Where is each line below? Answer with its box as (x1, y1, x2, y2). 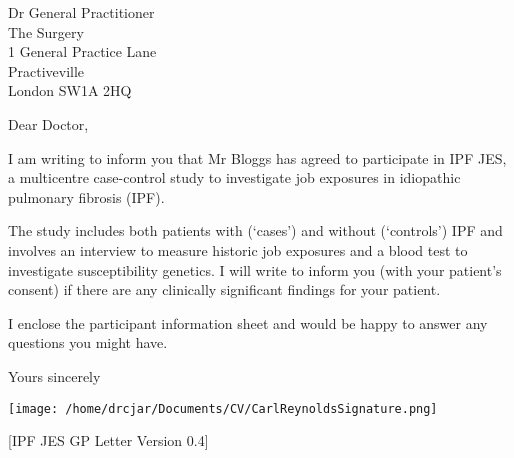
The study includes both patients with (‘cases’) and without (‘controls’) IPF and (8, 220, 503, 241)
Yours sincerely (8, 365, 101, 386)
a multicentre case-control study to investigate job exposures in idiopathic (8, 167, 461, 188)
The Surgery (8, 21, 84, 42)
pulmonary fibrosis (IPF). (8, 186, 165, 207)
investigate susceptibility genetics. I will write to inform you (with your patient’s (8, 259, 502, 280)
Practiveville (8, 60, 85, 81)
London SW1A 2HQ (8, 80, 132, 101)
